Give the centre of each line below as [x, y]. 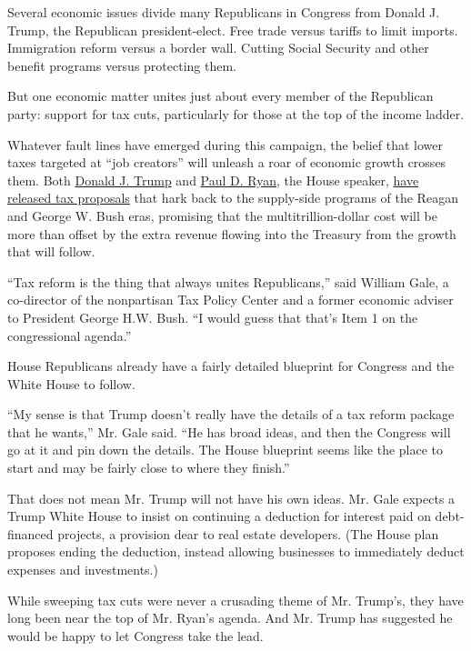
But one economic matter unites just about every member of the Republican [220, 96]
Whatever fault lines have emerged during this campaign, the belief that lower [225, 144]
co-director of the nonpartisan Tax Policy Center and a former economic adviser [230, 300]
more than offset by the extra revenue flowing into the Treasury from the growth [232, 233]
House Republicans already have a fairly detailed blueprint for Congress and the [231, 366]
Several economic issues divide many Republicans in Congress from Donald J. [224, 12]
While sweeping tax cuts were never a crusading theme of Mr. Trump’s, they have [235, 600]
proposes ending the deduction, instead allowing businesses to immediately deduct [236, 551]
